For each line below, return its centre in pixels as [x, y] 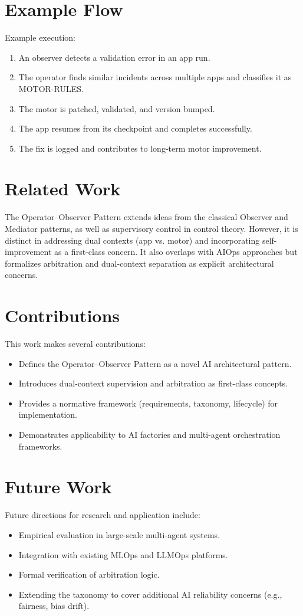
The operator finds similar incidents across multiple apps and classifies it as [155, 77]
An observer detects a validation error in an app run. [114, 57]
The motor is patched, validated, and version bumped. [117, 108]
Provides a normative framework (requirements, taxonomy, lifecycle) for [148, 403]
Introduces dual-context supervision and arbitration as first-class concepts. [153, 383]
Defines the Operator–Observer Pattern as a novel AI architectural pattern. [155, 363]
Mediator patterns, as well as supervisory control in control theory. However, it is [151, 228]
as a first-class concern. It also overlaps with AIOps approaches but [176, 252]
